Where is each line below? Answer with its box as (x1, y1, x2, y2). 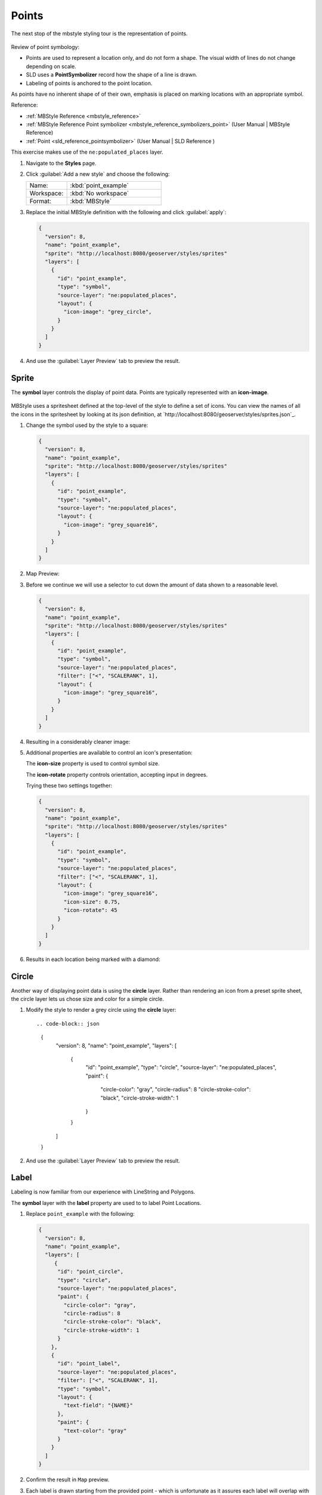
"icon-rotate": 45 (63, 907, 117, 914)
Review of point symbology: (11, 43, 80, 50)
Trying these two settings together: (26, 782, 113, 789)
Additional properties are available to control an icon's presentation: (26, 749, 193, 756)
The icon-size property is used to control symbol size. (26, 760, 160, 767)
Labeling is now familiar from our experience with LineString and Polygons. (11, 1188, 196, 1195)
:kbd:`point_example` (70, 181, 129, 190)
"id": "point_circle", (57, 1268, 124, 1275)
